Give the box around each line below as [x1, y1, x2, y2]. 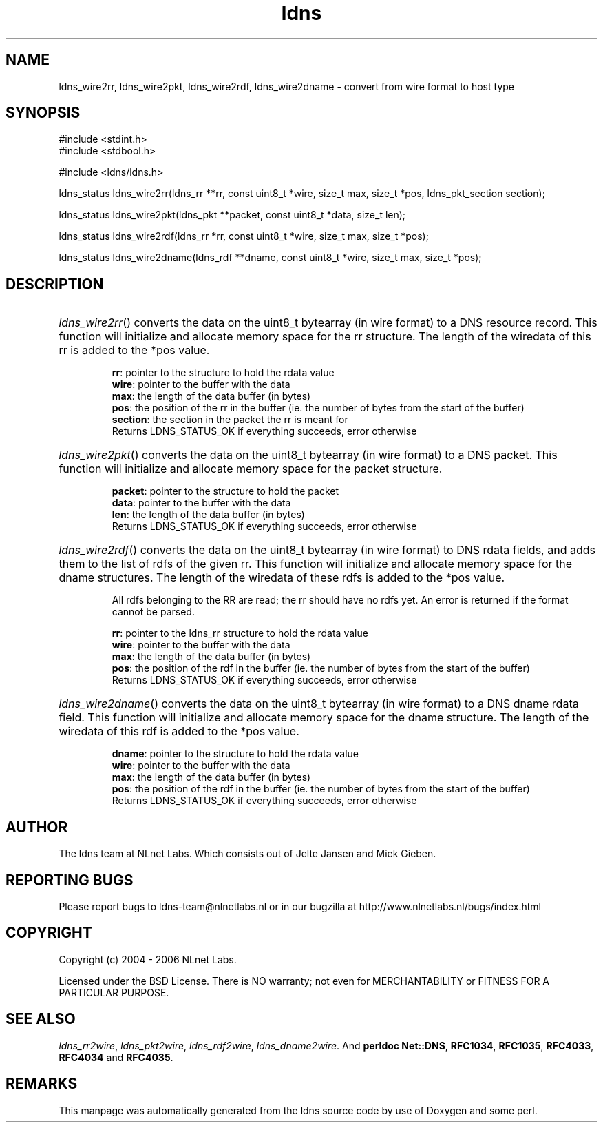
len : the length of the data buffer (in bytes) [112, 509, 305, 521]
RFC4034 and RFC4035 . [59, 1051, 173, 1063]
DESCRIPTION [6, 275, 104, 293]
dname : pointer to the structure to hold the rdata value [112, 748, 359, 760]
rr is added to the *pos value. [59, 343, 210, 358]
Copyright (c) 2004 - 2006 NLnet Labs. [59, 953, 237, 965]
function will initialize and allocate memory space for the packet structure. [59, 462, 443, 476]
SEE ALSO [6, 1010, 76, 1028]
